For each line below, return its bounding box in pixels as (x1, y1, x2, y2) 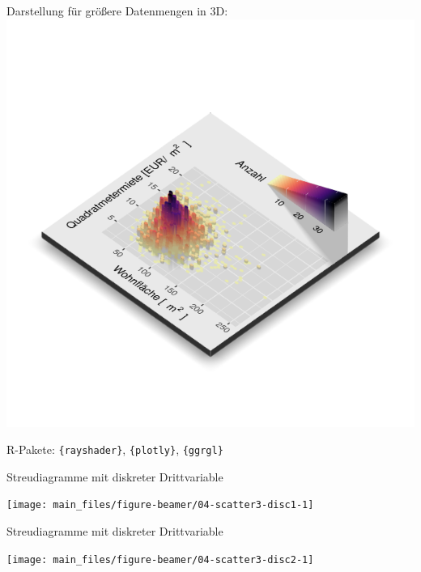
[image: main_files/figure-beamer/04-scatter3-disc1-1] (6, 499, 314, 511)
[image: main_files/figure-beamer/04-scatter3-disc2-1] (6, 553, 314, 566)
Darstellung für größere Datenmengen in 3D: (6, 2, 228, 19)
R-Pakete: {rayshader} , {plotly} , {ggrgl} (6, 441, 223, 458)
